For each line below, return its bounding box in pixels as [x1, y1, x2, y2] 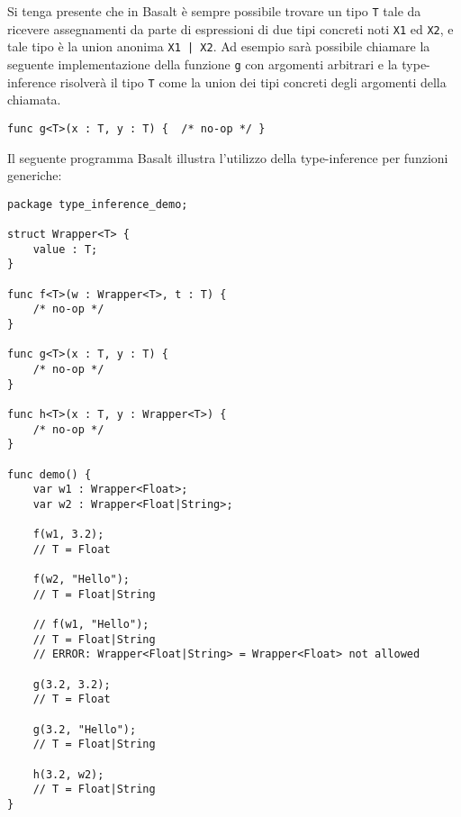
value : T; [32, 242, 98, 256]
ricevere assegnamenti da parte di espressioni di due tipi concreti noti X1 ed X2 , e [7, 19, 454, 38]
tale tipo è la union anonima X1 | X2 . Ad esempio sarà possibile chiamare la [7, 37, 430, 56]
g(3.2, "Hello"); [32, 722, 137, 736]
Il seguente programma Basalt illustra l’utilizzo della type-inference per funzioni [7, 148, 448, 167]
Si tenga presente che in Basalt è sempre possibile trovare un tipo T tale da [7, 2, 421, 20]
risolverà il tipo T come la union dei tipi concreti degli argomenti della [59, 72, 447, 91]
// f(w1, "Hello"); [32, 618, 149, 631]
